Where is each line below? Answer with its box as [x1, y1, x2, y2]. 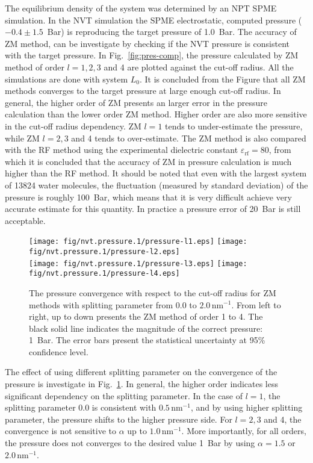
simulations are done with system [5, 72, 128, 85]
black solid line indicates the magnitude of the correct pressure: [29, 322, 263, 334]
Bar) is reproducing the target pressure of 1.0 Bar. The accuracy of [47, 25, 297, 38]
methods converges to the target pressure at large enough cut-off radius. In [5, 84, 281, 97]
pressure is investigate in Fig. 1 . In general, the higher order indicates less [5, 378, 279, 390]
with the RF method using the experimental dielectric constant [5, 143, 238, 156]
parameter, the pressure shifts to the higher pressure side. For [5, 412, 232, 425]
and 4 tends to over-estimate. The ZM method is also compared [71, 131, 306, 144]
